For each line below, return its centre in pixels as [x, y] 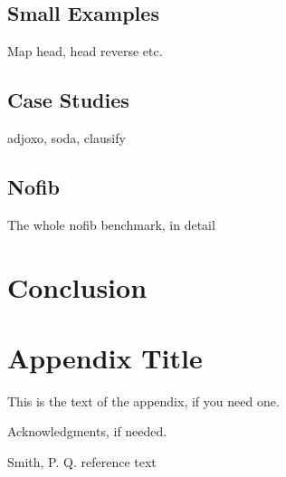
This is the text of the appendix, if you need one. [143, 401]
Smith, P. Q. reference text [82, 462]
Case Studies [68, 100]
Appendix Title [105, 357]
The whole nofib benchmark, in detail [111, 224]
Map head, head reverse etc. [85, 51]
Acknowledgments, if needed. [87, 431]
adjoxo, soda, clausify [67, 138]
